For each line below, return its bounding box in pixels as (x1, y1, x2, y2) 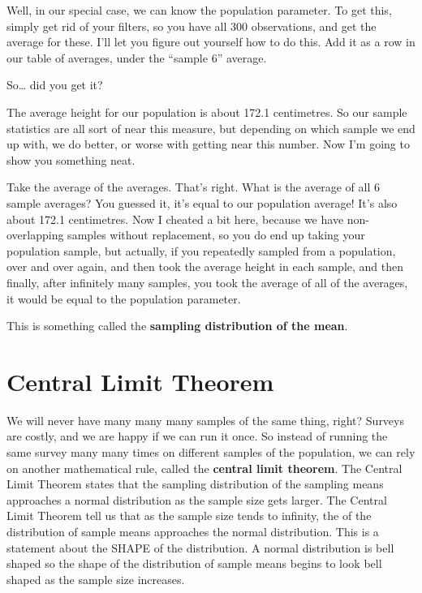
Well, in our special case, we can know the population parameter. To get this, (6, 2, 392, 18)
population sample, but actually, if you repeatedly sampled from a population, (6, 242, 396, 259)
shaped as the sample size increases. (6, 570, 185, 587)
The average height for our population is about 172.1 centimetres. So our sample (6, 103, 407, 120)
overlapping (6, 226, 64, 243)
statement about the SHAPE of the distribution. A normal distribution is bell (6, 539, 394, 556)
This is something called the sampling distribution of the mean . (6, 317, 348, 334)
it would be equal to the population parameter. (6, 290, 241, 307)
